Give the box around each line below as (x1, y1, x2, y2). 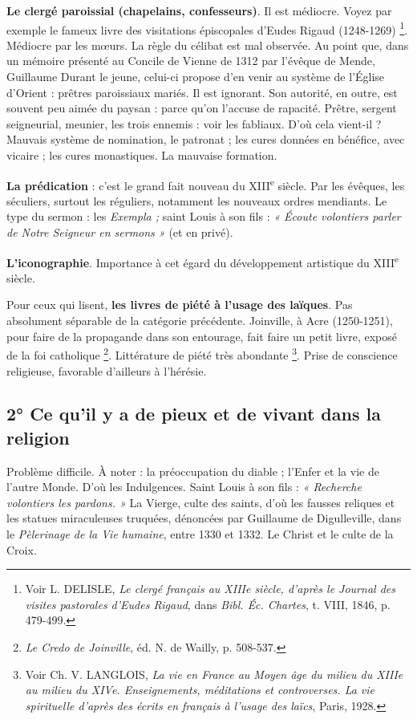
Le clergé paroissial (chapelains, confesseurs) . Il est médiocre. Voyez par (6, 2, 392, 18)
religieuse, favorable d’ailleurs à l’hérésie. (6, 362, 207, 379)
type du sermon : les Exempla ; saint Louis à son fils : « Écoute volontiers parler (6, 208, 401, 225)
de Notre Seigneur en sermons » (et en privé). (6, 224, 233, 241)
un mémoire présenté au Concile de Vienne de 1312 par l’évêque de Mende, (6, 52, 375, 69)
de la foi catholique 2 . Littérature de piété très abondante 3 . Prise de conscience (6, 344, 398, 363)
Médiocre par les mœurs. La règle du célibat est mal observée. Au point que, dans (6, 36, 409, 53)
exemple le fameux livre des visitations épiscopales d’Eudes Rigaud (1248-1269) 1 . (6, 18, 408, 38)
